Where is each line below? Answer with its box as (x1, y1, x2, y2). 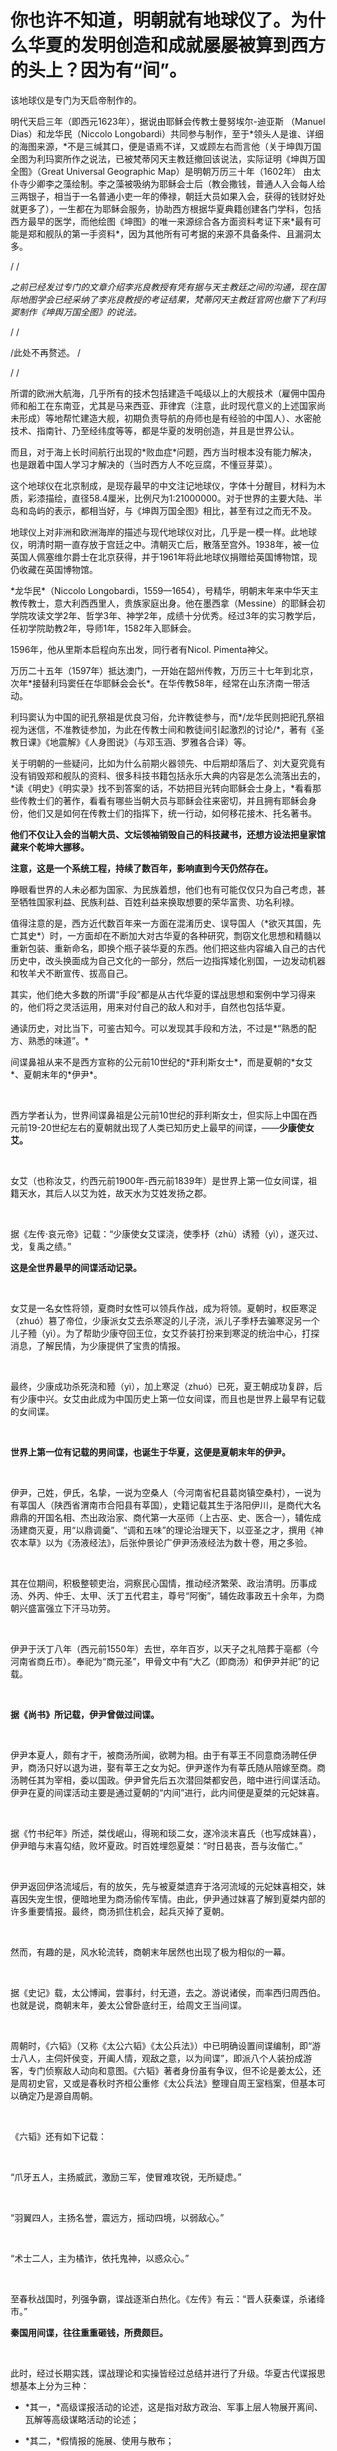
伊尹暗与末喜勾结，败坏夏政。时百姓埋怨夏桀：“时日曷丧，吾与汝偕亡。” (10, 1839, 303, 1851)
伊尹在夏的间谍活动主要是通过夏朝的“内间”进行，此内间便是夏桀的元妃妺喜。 (10, 1786, 325, 1798)
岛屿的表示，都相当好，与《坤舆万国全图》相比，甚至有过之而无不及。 (27, 504, 317, 516)
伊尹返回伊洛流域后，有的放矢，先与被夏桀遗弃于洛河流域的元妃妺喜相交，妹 (10, 1880, 326, 1892)
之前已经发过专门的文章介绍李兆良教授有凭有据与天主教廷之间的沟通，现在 (10, 281, 317, 293)
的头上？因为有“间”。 (10, 59, 188, 82)
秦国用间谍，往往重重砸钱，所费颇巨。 (10, 2326, 168, 2338)
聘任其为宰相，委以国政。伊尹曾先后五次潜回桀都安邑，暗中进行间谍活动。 (18, 1774, 326, 1786)
